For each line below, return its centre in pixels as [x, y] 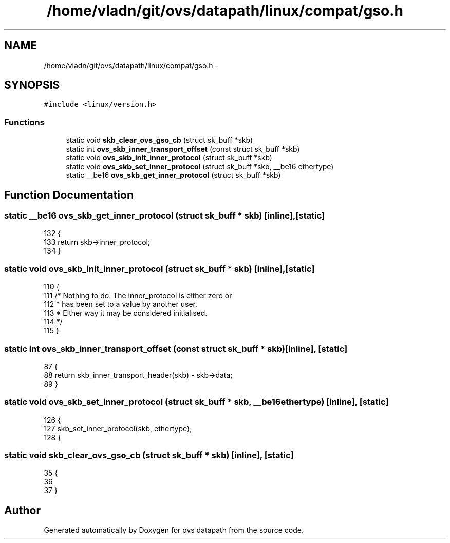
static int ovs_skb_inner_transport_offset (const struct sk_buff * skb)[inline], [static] [176, 348]
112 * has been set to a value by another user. [120, 304]
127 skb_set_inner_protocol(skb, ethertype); [118, 428]
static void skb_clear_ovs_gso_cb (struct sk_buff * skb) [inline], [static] [149, 455]
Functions [24, 122]
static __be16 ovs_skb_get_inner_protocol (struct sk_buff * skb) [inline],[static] [165, 216]
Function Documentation [69, 195]
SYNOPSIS [32, 85]
